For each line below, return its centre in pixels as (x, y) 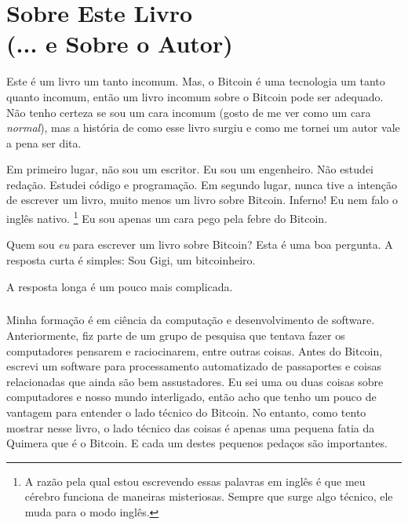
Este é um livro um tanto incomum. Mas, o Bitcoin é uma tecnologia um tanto (196, 81)
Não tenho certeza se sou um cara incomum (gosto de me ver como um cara (189, 112)
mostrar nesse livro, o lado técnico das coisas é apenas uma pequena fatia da (191, 427)
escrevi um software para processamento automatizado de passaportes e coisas (194, 366)
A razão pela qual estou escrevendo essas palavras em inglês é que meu (195, 481)
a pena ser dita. (44, 142)
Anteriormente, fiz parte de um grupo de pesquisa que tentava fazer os (176, 335)
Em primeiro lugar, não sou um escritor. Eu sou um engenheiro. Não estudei (190, 169)
